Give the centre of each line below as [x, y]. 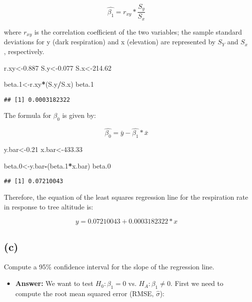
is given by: [79, 115]
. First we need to [197, 283]
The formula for [27, 115]
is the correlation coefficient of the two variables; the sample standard [138, 31]
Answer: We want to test [54, 283]
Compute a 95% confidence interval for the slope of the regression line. [109, 267]
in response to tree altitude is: [49, 206]
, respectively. [24, 51]
